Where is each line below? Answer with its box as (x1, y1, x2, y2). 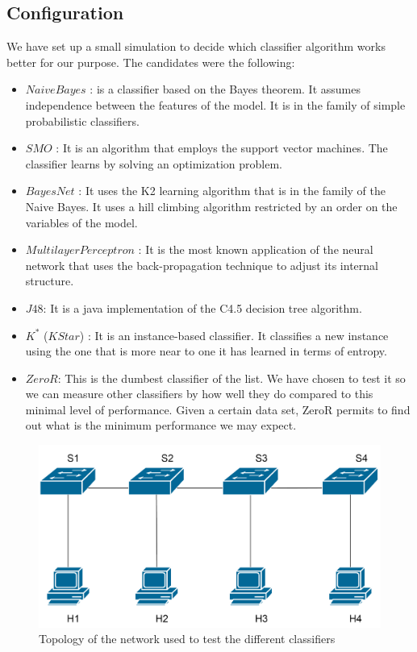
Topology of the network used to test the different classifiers (39, 630, 336, 647)
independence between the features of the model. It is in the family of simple (25, 96, 406, 113)
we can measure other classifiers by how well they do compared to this (25, 385, 373, 402)
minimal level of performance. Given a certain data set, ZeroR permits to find (25, 401, 411, 417)
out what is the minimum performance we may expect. (25, 417, 297, 434)
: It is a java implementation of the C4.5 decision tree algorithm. (43, 299, 362, 316)
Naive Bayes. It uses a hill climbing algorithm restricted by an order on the (25, 197, 398, 214)
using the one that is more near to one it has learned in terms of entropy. (25, 343, 387, 359)
